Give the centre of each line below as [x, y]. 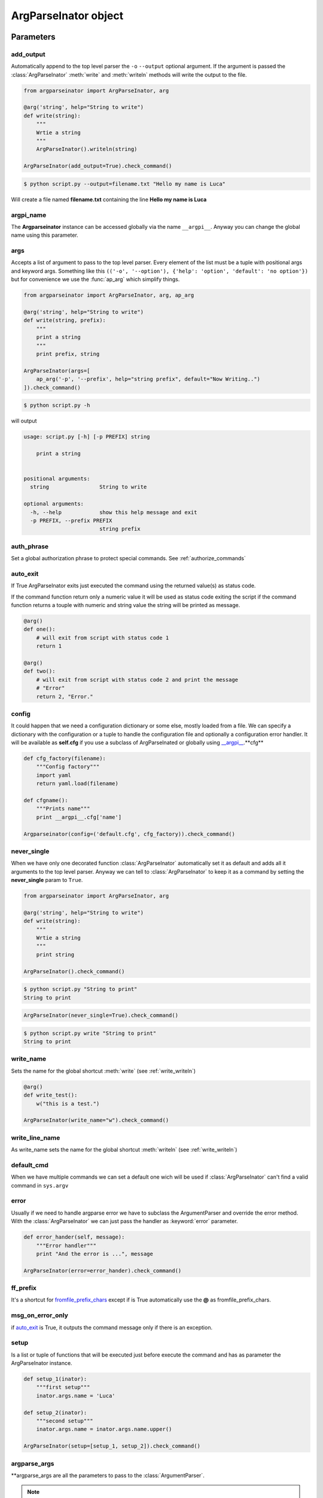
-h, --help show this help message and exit [114, 512]
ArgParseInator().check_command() [74, 971]
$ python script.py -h [57, 405]
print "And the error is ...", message [95, 1254]
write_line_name [36, 1137]
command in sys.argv [40, 1185]
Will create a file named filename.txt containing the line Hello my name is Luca [109, 199]
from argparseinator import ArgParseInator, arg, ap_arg [109, 295]
